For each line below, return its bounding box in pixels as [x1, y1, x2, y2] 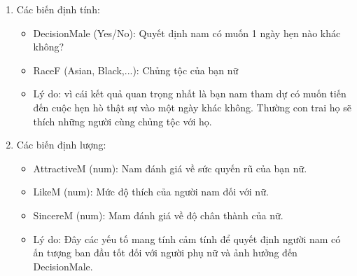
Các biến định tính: [16, 2, 100, 16]
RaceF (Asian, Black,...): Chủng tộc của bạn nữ [33, 62, 239, 77]
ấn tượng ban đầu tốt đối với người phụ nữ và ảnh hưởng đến [33, 245, 297, 260]
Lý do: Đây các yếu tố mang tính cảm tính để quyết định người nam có [33, 231, 341, 246]
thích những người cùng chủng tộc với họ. [33, 113, 212, 128]
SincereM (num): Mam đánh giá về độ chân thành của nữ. [33, 207, 283, 222]
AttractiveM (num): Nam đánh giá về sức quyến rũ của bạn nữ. [33, 160, 307, 175]
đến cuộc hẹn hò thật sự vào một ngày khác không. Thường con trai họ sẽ [33, 99, 352, 114]
